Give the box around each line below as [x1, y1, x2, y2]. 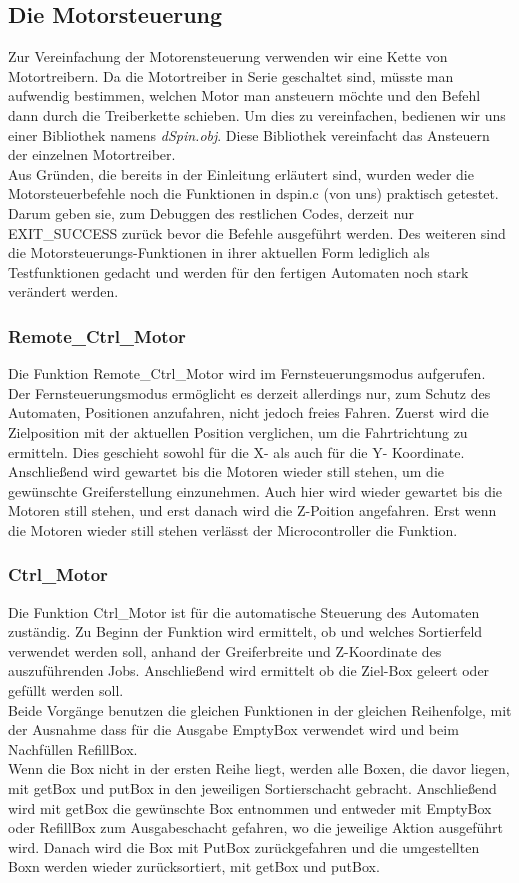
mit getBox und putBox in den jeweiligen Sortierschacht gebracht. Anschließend [8, 778, 497, 799]
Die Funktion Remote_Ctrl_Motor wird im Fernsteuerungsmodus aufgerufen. [8, 363, 486, 384]
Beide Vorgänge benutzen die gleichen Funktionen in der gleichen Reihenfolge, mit [8, 699, 512, 720]
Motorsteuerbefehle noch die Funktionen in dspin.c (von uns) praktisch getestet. [8, 183, 499, 204]
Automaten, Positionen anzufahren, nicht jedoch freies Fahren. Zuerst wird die [8, 402, 489, 423]
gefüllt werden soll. [8, 680, 124, 701]
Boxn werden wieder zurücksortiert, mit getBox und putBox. [8, 856, 380, 877]
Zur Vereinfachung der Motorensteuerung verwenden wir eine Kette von [8, 46, 448, 67]
